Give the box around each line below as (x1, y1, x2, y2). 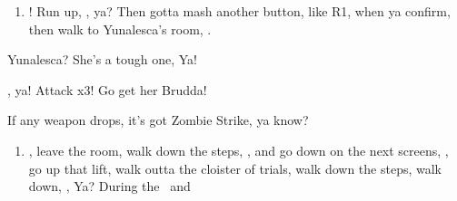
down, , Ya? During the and (28, 177, 191, 196)
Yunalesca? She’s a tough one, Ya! (7, 50, 197, 69)
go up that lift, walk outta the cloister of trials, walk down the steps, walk (28, 158, 442, 177)
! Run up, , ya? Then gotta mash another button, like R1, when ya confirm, (28, 2, 451, 20)
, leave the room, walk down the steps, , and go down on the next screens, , (28, 140, 449, 159)
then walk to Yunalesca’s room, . (28, 19, 212, 38)
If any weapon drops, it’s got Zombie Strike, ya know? (7, 110, 309, 129)
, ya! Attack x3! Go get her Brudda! (7, 80, 207, 99)
